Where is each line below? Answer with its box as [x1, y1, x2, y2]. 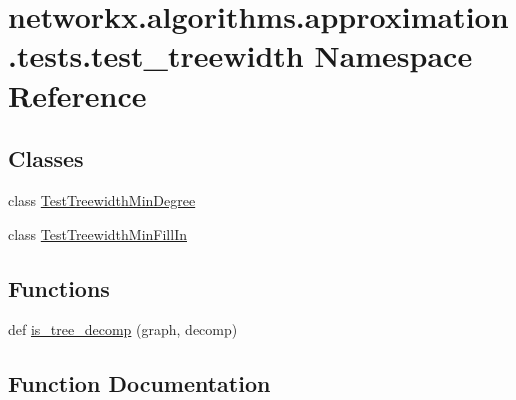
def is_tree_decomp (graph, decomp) [8, 319, 238, 340]
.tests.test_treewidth [8, 35, 304, 76]
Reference [8, 74, 147, 115]
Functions [8, 272, 110, 303]
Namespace [314, 35, 473, 76]
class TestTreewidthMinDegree [8, 189, 196, 210]
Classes [8, 143, 84, 174]
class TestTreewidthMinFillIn [8, 223, 187, 244]
